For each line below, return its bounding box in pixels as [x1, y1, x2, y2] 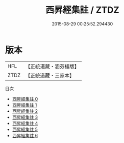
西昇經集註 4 [12, 120, 38, 126]
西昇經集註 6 [12, 132, 38, 138]
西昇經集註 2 [12, 108, 38, 114]
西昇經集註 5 [12, 126, 38, 132]
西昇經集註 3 [12, 114, 38, 120]
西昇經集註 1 [12, 102, 37, 108]
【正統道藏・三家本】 [25, 72, 75, 79]
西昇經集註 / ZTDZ [45, 4, 120, 16]
